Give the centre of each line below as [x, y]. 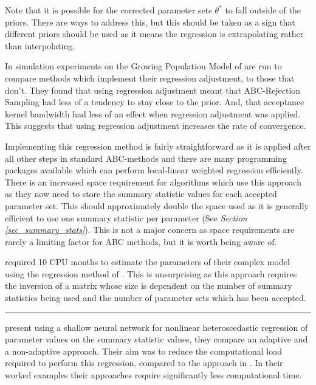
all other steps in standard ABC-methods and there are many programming [146, 158]
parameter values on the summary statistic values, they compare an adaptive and [156, 339]
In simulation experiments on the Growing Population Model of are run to [143, 66]
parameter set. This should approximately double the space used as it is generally [157, 205]
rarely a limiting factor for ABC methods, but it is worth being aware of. [141, 241]
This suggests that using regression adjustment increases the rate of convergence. [156, 126]
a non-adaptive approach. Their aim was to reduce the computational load [143, 351]
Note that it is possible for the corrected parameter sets [108, 10]
